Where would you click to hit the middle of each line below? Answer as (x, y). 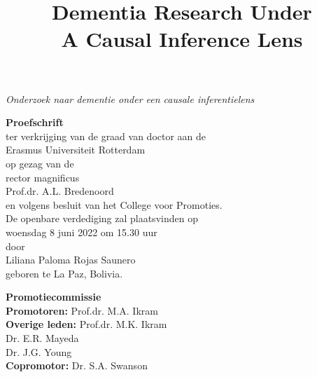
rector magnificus (43, 177)
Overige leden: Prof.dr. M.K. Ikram (86, 324)
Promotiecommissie (54, 297)
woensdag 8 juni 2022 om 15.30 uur (82, 232)
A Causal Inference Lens (182, 39)
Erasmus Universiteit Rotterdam (76, 150)
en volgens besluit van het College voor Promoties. (114, 204)
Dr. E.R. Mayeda (42, 338)
